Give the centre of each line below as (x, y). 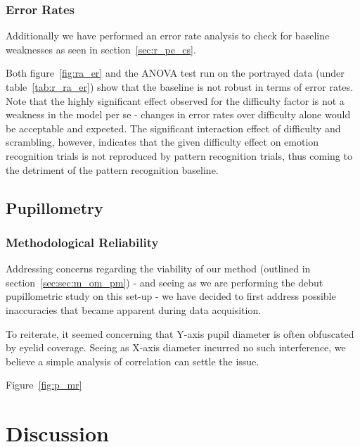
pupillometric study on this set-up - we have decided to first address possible (171, 296)
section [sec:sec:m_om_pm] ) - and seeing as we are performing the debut (165, 282)
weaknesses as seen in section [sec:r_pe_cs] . (101, 49)
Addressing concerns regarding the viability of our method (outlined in (158, 269)
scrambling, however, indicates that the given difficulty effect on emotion (162, 142)
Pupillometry (54, 207)
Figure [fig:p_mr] (44, 385)
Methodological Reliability (82, 242)
